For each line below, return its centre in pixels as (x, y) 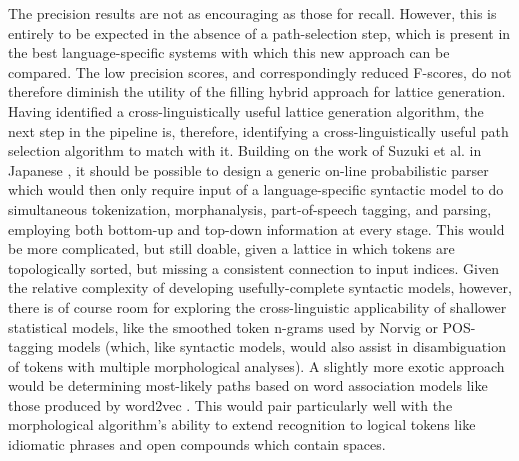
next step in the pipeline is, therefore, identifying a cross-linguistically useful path (258, 130)
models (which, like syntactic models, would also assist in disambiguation (281, 346)
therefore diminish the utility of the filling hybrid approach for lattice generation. (257, 91)
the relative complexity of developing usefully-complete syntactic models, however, (260, 287)
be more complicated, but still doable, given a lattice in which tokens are (231, 248)
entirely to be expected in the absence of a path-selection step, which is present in (259, 32)
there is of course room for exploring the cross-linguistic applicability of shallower (257, 306)
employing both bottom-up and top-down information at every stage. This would (256, 228)
